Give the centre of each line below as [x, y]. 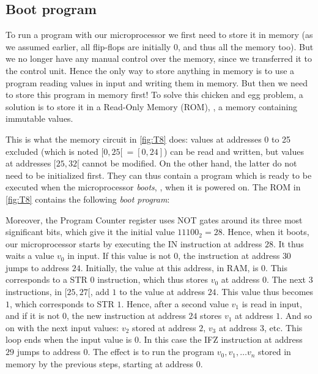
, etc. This [283, 327]
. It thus [288, 243]
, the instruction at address [229, 256]
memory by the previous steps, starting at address [100, 363]
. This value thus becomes [265, 292]
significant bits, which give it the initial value [90, 232]
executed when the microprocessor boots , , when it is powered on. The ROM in [153, 187]
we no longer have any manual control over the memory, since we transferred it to [159, 58]
